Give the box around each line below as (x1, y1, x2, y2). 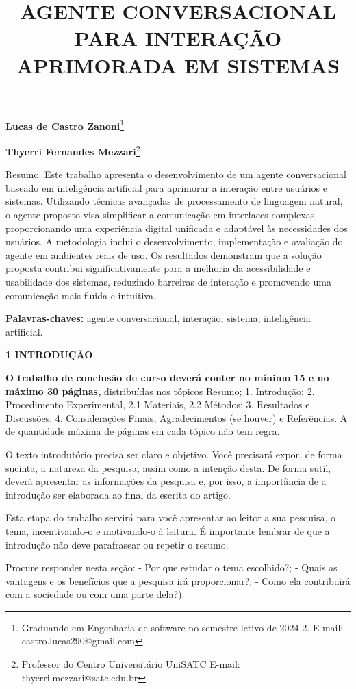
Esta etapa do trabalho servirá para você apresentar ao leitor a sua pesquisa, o (5, 510, 335, 525)
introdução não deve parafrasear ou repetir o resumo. (5, 537, 229, 551)
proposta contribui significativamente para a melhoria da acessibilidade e (5, 261, 311, 275)
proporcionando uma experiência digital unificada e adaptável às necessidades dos (5, 221, 348, 235)
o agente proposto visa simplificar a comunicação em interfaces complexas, (5, 208, 318, 222)
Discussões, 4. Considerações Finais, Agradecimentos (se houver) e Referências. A (5, 410, 348, 425)
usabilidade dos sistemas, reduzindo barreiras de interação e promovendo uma (5, 275, 331, 288)
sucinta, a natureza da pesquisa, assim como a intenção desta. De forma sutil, (5, 460, 331, 475)
